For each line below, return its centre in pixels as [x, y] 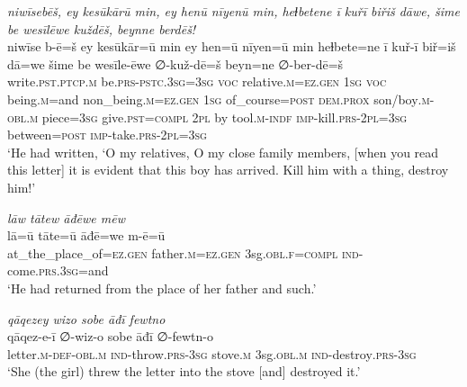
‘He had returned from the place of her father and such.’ [162, 288]
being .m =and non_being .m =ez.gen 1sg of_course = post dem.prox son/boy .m [219, 99]
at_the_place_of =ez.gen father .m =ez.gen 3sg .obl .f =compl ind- [185, 252]
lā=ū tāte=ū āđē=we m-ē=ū [86, 235]
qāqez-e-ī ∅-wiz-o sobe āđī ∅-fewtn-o [110, 336]
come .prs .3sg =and [58, 270]
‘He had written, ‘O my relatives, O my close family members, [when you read [223, 152]
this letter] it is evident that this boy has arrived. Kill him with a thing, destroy [228, 170]
